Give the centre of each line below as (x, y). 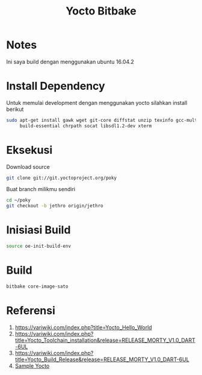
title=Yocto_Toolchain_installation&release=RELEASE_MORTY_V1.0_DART (105, 340)
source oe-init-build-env (38, 246)
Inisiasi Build (38, 230)
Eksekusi (29, 150)
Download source (28, 166)
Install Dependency (56, 86)
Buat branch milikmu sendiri (41, 189)
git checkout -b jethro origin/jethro (55, 206)
